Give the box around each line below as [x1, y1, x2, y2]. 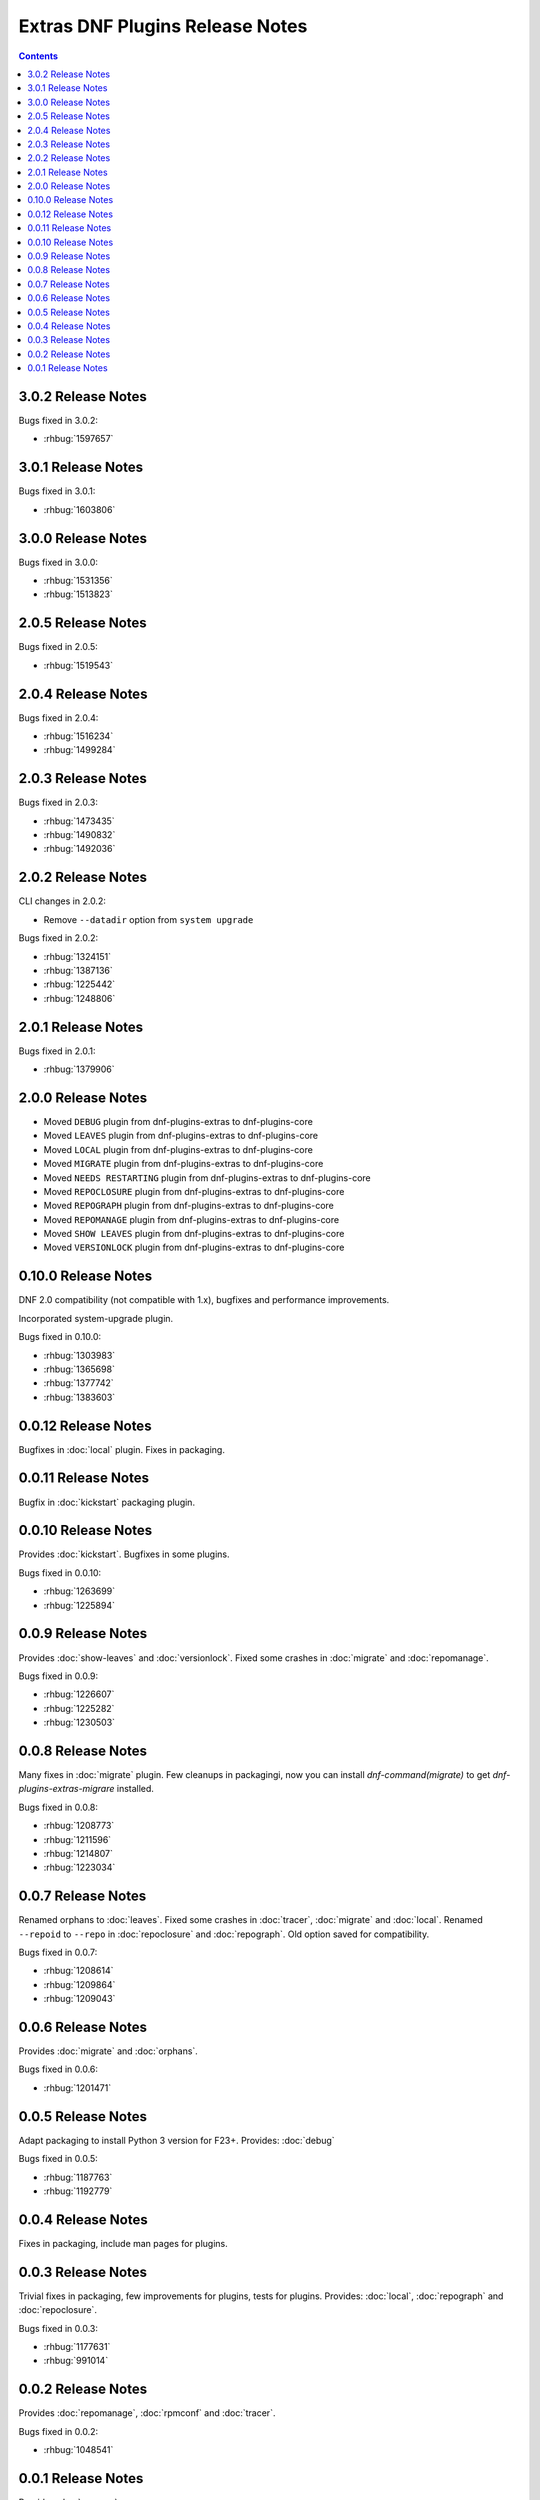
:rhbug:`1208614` [43, 1965, 114, 1977]
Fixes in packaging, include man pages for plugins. [18, 2237, 229, 2249]
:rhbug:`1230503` [43, 1716, 115, 1729]
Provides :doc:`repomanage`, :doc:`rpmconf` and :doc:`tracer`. [18, 2407, 276, 2419]
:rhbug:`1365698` [43, 1363, 115, 1375]
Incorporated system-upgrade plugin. [18, 1312, 174, 1324]
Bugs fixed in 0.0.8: [18, 1801, 99, 1813]
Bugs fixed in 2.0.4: [18, 711, 99, 724]
